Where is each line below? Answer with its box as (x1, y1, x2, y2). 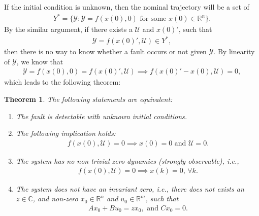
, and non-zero (33, 193, 78, 204)
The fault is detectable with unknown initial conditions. (16, 111, 187, 121)
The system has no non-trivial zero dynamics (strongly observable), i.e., (16, 155, 239, 166)
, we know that (16, 56, 63, 66)
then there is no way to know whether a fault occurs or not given (4, 46, 207, 57)
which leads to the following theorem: (4, 77, 121, 87)
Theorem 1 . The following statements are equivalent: (4, 94, 173, 104)
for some (140, 15, 167, 23)
